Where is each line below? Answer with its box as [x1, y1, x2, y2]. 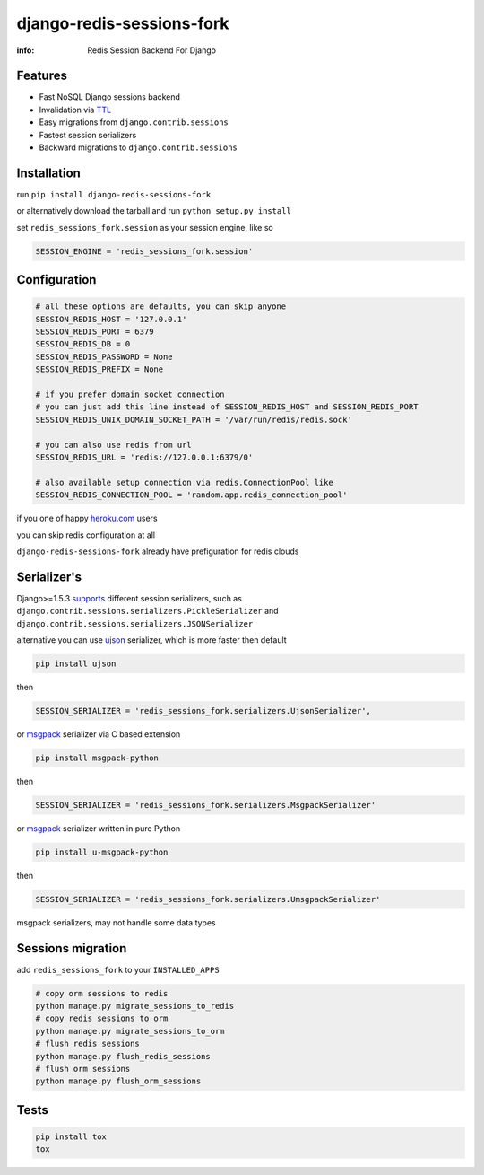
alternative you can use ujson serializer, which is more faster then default [16, 634, 287, 645]
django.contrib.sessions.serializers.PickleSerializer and [16, 606, 279, 617]
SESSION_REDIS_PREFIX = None [35, 364, 164, 374]
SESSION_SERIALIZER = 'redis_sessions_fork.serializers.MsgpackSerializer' [35, 800, 376, 810]
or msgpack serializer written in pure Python [16, 822, 181, 834]
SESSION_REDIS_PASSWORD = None [35, 351, 174, 362]
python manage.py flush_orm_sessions [35, 1076, 202, 1086]
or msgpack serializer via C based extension [16, 728, 181, 740]
